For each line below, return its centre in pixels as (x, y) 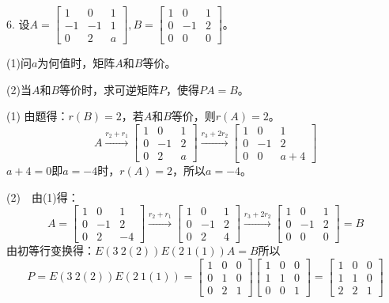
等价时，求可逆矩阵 (110, 89)
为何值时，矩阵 (76, 63)
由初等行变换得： (51, 250)
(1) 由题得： (38, 116)
